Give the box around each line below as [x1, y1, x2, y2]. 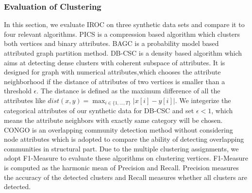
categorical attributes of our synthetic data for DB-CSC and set [4, 105, 194, 116]
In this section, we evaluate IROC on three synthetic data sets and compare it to [4, 19, 245, 30]
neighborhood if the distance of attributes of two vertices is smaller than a [4, 76, 225, 86]
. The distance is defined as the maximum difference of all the [36, 86, 220, 96]
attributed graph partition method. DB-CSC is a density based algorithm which [4, 48, 242, 58]
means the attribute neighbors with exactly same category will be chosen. [4, 115, 223, 125]
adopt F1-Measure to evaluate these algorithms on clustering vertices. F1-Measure [4, 153, 249, 163]
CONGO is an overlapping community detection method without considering [4, 124, 233, 134]
